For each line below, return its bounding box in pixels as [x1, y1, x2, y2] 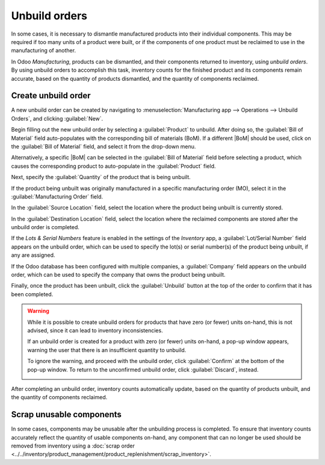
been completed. [11, 290, 54, 298]
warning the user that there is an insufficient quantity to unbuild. [27, 346, 187, 353]
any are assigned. [11, 251, 55, 259]
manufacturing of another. [11, 47, 76, 54]
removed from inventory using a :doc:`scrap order [11, 442, 135, 449]
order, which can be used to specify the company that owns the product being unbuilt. [11, 271, 226, 279]
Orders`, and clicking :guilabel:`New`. [11, 115, 104, 122]
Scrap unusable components [11, 410, 122, 420]
